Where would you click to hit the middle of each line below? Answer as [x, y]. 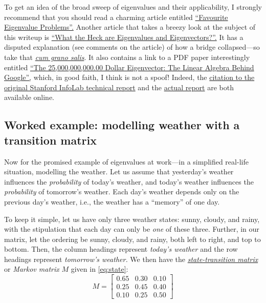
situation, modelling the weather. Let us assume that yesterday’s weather [119, 171]
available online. [29, 97]
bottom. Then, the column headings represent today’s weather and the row [121, 249]
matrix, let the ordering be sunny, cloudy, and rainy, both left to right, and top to [132, 239]
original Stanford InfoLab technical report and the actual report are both [119, 87]
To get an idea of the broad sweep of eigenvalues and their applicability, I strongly [133, 7]
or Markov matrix [32, 269]
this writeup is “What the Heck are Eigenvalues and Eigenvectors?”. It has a [124, 37]
